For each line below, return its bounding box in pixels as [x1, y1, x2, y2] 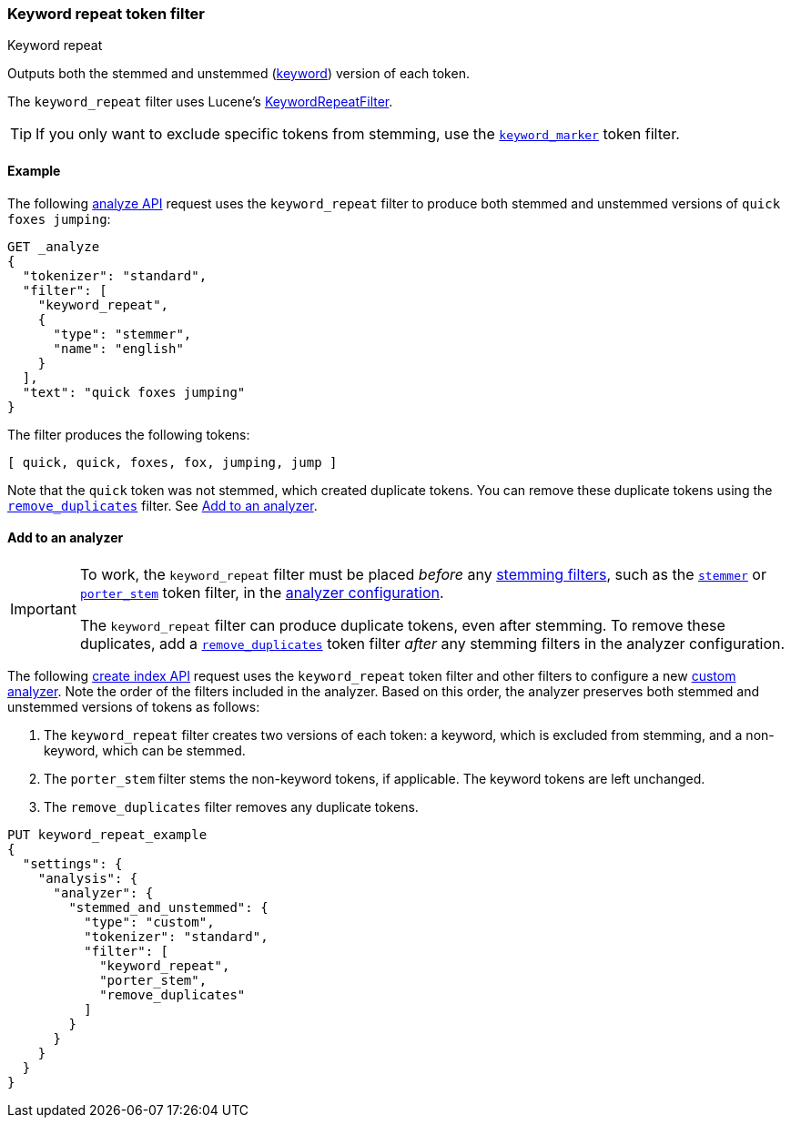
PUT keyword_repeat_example [7, 826, 208, 842]
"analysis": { [37, 870, 138, 886]
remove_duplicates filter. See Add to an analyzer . [7, 497, 318, 513]
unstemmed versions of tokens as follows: [7, 698, 260, 715]
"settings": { [22, 856, 123, 871]
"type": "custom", [84, 914, 215, 929]
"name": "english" [53, 340, 184, 356]
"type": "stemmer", [53, 326, 192, 341]
